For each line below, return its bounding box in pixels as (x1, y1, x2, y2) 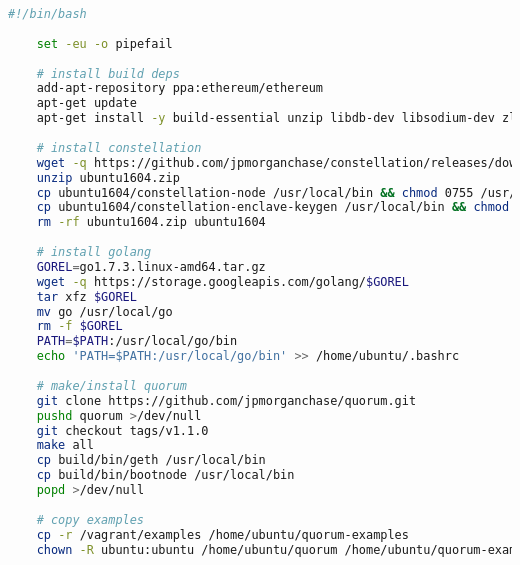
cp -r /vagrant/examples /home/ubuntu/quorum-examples (36, 527, 409, 542)
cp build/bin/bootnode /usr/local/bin (36, 468, 295, 483)
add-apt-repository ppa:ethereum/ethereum (36, 81, 323, 96)
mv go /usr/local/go (36, 304, 173, 319)
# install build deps (36, 66, 180, 81)
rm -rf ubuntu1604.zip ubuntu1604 (36, 215, 266, 230)
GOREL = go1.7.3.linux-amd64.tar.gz (36, 259, 266, 274)
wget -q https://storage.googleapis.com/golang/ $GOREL (36, 274, 409, 289)
